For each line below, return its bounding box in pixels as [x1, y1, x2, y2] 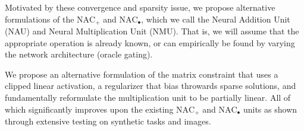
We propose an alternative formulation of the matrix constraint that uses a [5, 68, 278, 80]
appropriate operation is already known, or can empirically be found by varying [5, 36, 295, 49]
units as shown [243, 103, 297, 115]
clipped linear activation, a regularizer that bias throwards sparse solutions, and [5, 79, 296, 92]
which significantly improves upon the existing [5, 103, 174, 115]
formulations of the [5, 12, 74, 25]
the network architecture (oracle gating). [5, 48, 153, 60]
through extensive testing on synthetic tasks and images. [5, 115, 211, 127]
